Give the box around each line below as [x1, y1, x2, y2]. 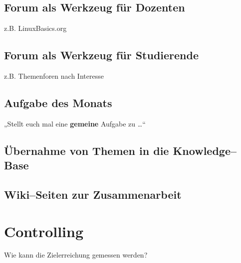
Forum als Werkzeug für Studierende [4, 47, 199, 63]
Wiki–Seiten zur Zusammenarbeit [4, 186, 182, 202]
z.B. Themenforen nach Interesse [4, 71, 104, 81]
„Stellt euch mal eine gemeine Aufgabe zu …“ [4, 118, 146, 129]
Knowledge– [173, 142, 237, 158]
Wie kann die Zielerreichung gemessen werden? [4, 250, 148, 260]
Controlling [4, 221, 84, 241]
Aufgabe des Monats [4, 95, 112, 110]
